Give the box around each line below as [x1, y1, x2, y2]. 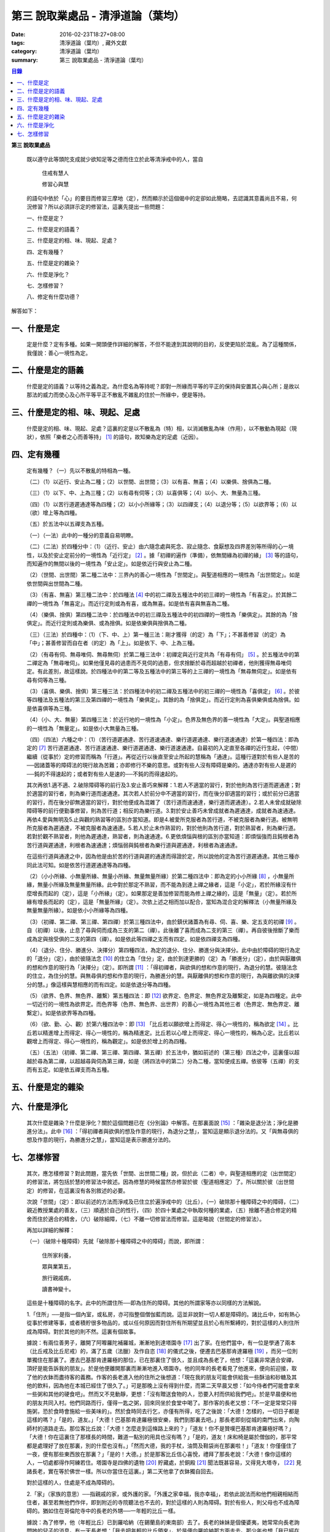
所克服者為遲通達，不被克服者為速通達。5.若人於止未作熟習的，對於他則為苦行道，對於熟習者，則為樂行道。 [26, 824, 299, 832]
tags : [11, 39, 25, 46]
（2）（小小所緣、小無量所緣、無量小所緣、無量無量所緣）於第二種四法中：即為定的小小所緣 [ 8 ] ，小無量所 [26, 872, 295, 879]
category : [11, 48, 37, 55]
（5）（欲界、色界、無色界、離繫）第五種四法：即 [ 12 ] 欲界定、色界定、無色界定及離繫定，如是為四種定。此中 [26, 992, 302, 999]
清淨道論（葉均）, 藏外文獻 [59, 39, 127, 46]
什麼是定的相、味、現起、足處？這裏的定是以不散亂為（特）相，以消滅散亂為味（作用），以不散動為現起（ [26, 425, 291, 432]
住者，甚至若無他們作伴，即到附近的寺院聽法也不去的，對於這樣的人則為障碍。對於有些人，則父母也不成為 [26, 1499, 295, 1506]
